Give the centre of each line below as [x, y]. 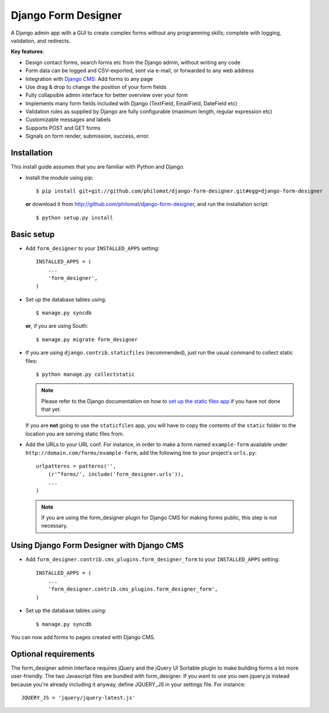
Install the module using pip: [59, 177]
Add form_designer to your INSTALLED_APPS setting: [92, 248]
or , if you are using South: [57, 326]
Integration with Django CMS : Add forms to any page [89, 78]
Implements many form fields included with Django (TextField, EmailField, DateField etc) [131, 103]
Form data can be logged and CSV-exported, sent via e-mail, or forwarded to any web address [140, 71]
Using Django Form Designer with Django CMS [97, 545]
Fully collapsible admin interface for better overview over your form [107, 95]
